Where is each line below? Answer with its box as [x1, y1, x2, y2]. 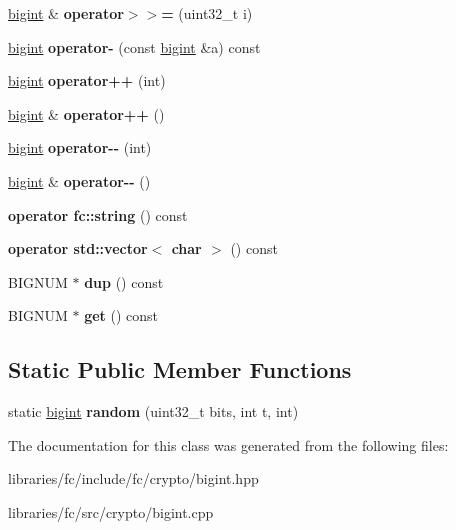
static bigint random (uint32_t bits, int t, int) [8, 401, 299, 422]
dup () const [84, 271, 164, 292]
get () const [84, 305, 159, 326]
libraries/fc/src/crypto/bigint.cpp [8, 501, 214, 522]
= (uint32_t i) [161, 3, 253, 23]
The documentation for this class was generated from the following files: [8, 434, 449, 455]
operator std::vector [8, 238, 148, 259]
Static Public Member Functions [8, 354, 352, 385]
